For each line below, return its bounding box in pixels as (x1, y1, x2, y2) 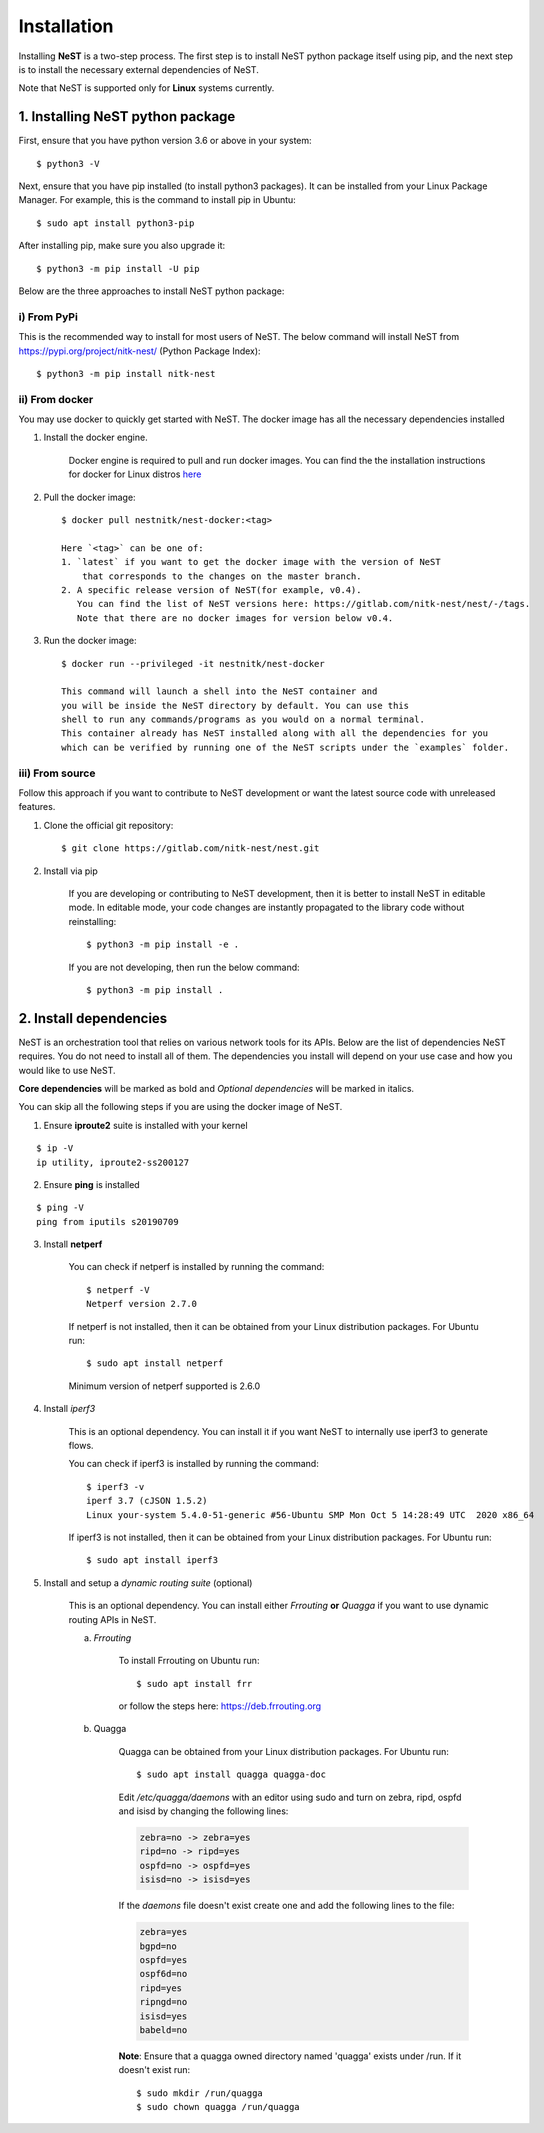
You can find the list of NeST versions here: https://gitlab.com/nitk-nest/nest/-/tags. (76, 598, 531, 610)
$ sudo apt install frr (136, 1678, 253, 1689)
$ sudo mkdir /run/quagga (136, 2087, 264, 2099)
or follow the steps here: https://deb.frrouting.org (118, 1700, 322, 1712)
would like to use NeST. (18, 1064, 116, 1076)
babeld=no (139, 2024, 188, 2035)
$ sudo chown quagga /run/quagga (136, 2101, 300, 2113)
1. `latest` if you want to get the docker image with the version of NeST (61, 556, 441, 568)
